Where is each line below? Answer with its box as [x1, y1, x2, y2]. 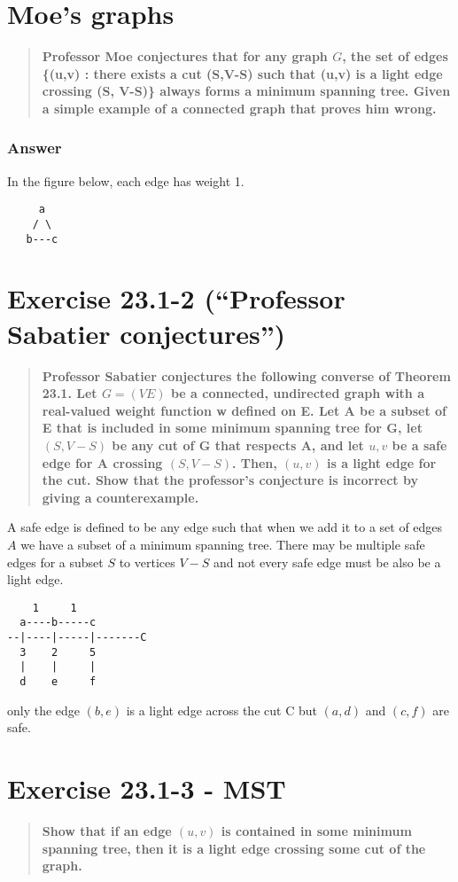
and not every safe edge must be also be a [213, 552, 441, 571]
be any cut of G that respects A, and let [112, 435, 364, 454]
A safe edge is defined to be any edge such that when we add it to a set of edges [7, 518, 443, 536]
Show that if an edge [42, 821, 172, 839]
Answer [7, 137, 62, 159]
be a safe [392, 435, 447, 454]
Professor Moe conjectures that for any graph [42, 47, 328, 66]
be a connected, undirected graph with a [170, 384, 424, 402]
